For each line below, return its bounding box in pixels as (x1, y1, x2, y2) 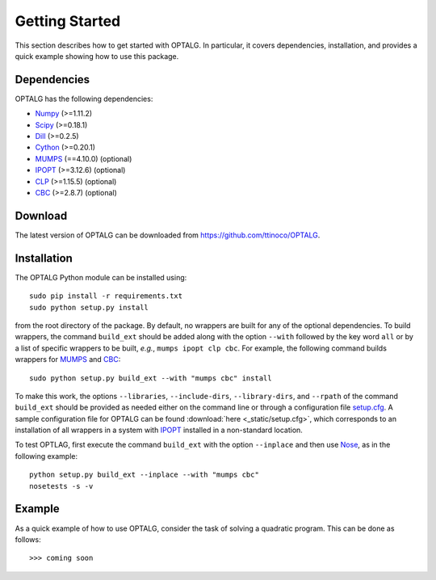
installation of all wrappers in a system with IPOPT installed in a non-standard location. (15, 425, 303, 435)
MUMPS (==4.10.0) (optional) (35, 153, 132, 163)
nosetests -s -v (29, 481, 94, 490)
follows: (15, 534, 41, 544)
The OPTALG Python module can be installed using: (15, 272, 187, 282)
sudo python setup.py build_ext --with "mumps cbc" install (29, 373, 272, 383)
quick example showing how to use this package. (15, 51, 179, 61)
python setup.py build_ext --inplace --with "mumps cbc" (29, 470, 260, 480)
